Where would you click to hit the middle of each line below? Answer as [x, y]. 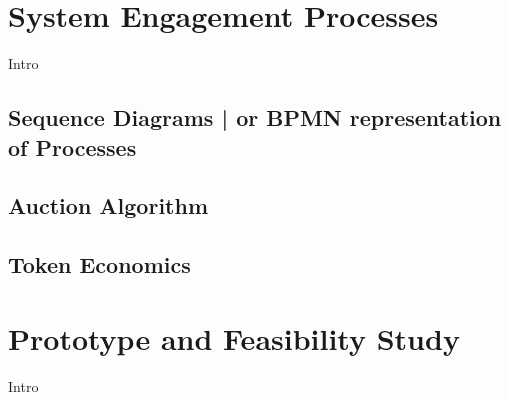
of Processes [72, 146]
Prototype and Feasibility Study [234, 337]
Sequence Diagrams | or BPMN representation [255, 117]
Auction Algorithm [108, 205]
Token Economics [99, 264]
